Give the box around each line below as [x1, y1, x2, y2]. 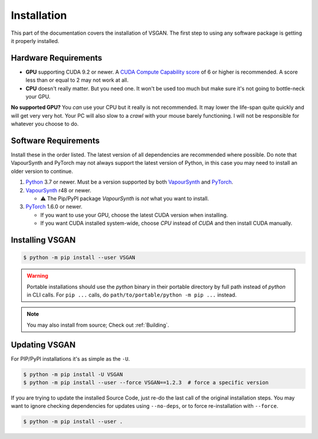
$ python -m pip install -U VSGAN [23, 371, 123, 378]
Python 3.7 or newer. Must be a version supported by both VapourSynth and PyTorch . [25, 178, 234, 185]
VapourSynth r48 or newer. [25, 187, 91, 194]
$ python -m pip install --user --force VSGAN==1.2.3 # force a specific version [23, 380, 269, 386]
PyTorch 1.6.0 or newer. [25, 203, 82, 210]
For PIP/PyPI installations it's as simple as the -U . [11, 355, 130, 362]
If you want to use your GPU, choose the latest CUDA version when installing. [40, 211, 228, 218]
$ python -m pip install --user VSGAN [23, 254, 135, 261]
